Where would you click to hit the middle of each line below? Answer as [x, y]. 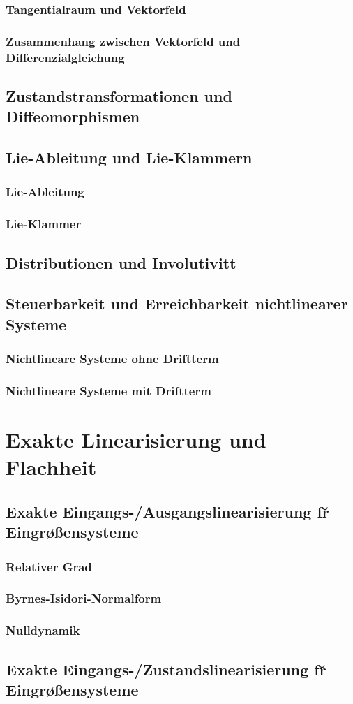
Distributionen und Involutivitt [121, 262]
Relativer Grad [49, 566]
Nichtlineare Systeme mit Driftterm [108, 390]
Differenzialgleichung [65, 57]
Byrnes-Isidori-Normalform [84, 598]
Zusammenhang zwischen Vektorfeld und [123, 41]
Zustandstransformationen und [119, 96]
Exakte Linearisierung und [136, 440]
